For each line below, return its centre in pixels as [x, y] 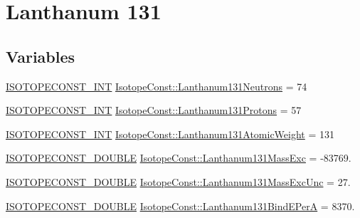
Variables [41, 56]
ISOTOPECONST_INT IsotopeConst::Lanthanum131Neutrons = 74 [157, 86]
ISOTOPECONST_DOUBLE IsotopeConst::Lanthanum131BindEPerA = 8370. [180, 206]
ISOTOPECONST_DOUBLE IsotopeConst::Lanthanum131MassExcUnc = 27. [178, 181]
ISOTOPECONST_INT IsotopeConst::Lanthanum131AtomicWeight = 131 [170, 134]
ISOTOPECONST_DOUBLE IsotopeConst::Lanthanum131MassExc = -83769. [179, 158]
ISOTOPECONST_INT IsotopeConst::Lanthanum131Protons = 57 [154, 110]
